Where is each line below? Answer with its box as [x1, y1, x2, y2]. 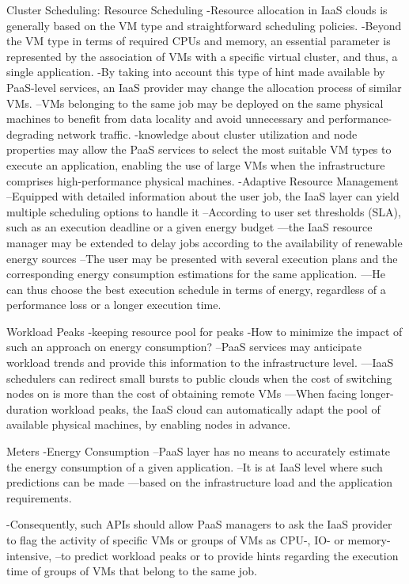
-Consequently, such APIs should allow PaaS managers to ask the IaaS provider [6, 516, 392, 532]
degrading [6, 125, 54, 142]
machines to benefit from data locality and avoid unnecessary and [6, 110, 325, 127]
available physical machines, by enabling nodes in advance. [6, 416, 291, 433]
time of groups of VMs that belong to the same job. [6, 563, 257, 579]
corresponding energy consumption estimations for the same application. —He [6, 265, 385, 282]
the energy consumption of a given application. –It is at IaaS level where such [6, 458, 383, 475]
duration [6, 400, 48, 417]
